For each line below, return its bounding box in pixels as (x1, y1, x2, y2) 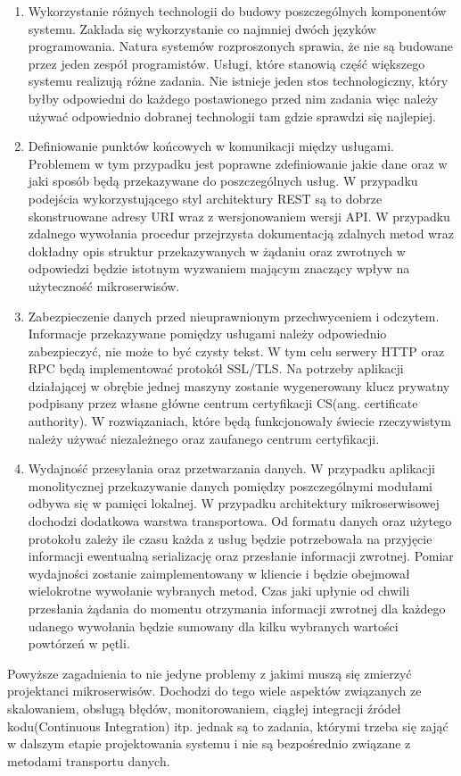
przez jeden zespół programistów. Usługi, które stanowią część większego (28, 54, 425, 72)
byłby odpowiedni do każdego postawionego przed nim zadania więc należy (28, 88, 439, 107)
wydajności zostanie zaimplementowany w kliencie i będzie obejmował (28, 563, 410, 582)
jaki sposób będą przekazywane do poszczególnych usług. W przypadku (28, 171, 418, 190)
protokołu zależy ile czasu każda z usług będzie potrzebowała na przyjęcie (28, 529, 432, 547)
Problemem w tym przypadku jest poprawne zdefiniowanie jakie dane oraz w (28, 154, 448, 172)
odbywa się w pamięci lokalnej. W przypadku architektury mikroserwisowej (28, 494, 440, 513)
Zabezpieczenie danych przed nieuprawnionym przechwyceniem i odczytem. (28, 306, 440, 325)
